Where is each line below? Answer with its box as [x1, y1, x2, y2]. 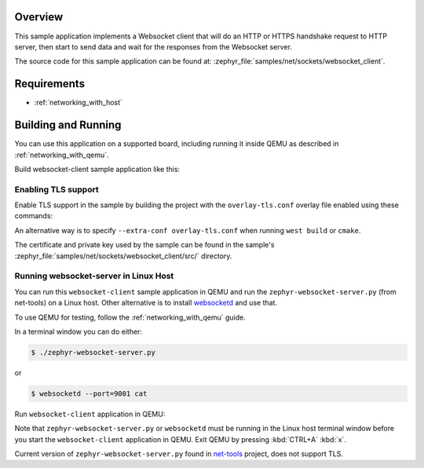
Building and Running [14, 119, 122, 132]
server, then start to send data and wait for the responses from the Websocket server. [14, 42, 292, 51]
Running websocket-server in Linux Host [14, 271, 174, 282]
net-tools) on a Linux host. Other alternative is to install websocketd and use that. [14, 298, 278, 308]
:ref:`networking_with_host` [34, 98, 123, 108]
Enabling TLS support [14, 184, 99, 195]
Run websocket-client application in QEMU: [14, 409, 166, 419]
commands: [14, 211, 53, 221]
